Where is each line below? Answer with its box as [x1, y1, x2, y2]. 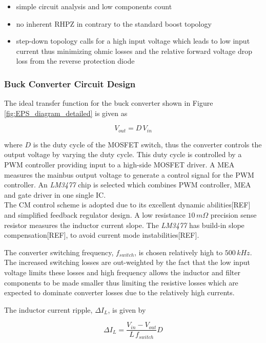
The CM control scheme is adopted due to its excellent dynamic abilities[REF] [4, 199, 251, 210]
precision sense [210, 209, 257, 220]
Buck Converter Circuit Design [4, 77, 136, 90]
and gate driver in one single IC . [4, 189, 106, 200]
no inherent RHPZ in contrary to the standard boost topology [16, 18, 212, 29]
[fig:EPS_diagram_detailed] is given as [4, 107, 128, 118]
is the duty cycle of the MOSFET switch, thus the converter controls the [33, 139, 262, 149]
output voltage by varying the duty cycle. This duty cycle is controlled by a [4, 149, 242, 160]
